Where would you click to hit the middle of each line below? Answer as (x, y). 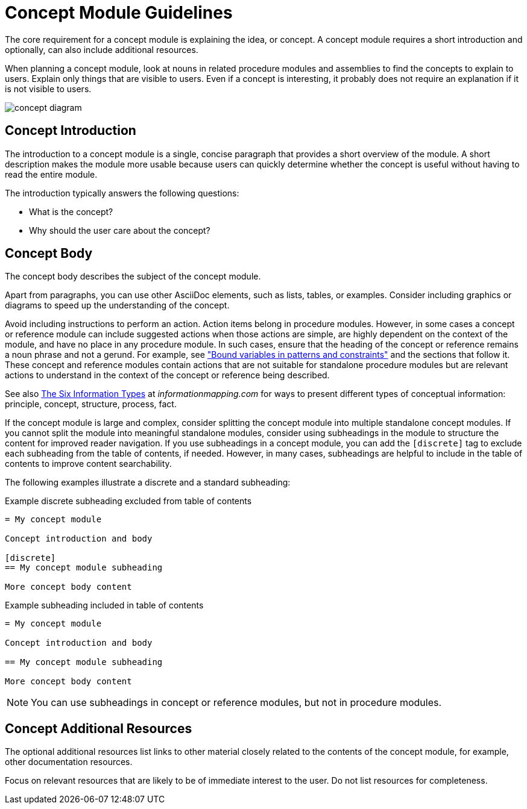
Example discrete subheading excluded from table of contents (128, 501)
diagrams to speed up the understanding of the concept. (117, 305)
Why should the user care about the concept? (120, 230)
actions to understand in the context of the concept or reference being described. (167, 375)
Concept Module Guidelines (119, 13)
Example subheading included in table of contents (104, 605)
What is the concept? (71, 211)
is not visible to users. (48, 89)
